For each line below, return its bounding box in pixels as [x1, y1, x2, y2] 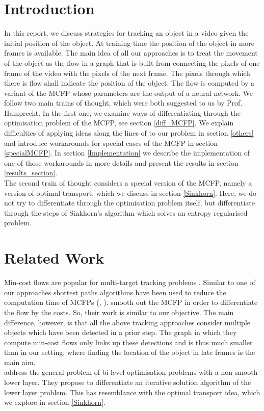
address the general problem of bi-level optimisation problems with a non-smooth [4, 367, 258, 377]
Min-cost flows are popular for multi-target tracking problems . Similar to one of [4, 277, 255, 288]
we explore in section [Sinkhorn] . [4, 397, 105, 407]
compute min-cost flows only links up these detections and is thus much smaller [4, 337, 253, 347]
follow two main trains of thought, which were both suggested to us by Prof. [4, 97, 243, 108]
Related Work [4, 247, 104, 268]
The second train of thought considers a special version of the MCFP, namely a [4, 177, 252, 188]
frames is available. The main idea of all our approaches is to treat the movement [4, 47, 258, 58]
